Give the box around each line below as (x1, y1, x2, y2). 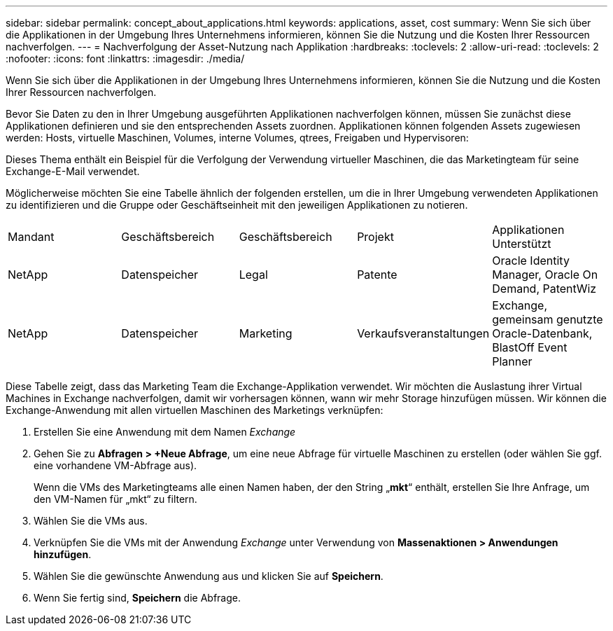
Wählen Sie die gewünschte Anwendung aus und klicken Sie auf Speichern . (34, 570, 383, 582)
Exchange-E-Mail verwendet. (6, 165, 140, 177)
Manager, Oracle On (492, 268, 598, 282)
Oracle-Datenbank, (492, 326, 593, 340)
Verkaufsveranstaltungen (357, 326, 490, 340)
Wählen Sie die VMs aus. (34, 515, 148, 527)
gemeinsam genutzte (492, 312, 603, 326)
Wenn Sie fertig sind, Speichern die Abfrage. (34, 592, 241, 604)
